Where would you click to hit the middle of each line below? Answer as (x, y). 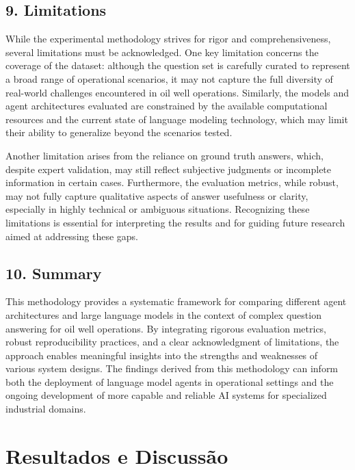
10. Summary (54, 273)
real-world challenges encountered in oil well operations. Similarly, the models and (177, 92)
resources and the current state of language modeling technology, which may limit (177, 119)
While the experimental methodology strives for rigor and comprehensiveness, (168, 39)
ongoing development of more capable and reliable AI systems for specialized (166, 395)
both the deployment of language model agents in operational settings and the (170, 381)
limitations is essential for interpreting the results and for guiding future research (175, 222)
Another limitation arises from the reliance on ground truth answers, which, (165, 155)
